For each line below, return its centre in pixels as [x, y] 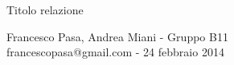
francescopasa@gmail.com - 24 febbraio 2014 [115, 52]
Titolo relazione [45, 10]
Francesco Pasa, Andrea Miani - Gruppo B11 [117, 36]
